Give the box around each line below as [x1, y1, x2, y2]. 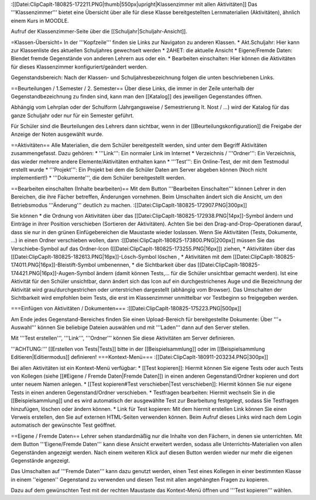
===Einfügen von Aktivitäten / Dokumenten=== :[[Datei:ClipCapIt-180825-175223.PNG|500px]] [11, 305, 242, 312]
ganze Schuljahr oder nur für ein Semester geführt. [11, 112, 134, 119]
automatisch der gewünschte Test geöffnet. [11, 422, 116, 429]
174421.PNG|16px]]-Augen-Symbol [11, 269, 95, 276]
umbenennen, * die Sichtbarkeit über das [97, 261, 197, 269]
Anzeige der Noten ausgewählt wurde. [11, 131, 104, 138]
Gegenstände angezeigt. [11, 457, 70, 464]
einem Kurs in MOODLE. [11, 17, 70, 24]
